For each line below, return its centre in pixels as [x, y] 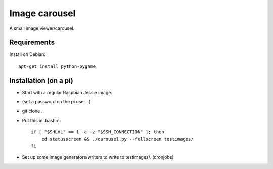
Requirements [32, 43]
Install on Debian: [27, 54]
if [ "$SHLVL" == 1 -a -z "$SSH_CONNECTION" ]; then [98, 132]
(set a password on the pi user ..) [56, 102]
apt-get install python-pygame [57, 66]
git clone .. [33, 111]
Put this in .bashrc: [41, 120]
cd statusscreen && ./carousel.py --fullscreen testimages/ [118, 139]
